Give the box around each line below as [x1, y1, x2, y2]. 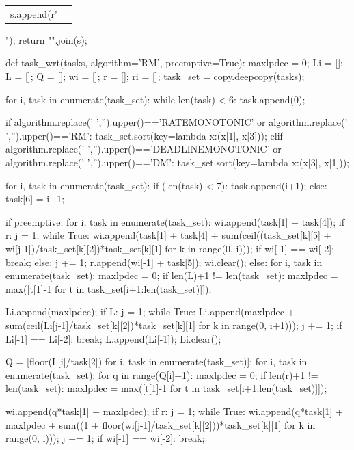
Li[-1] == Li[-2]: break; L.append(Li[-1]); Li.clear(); [5, 331, 221, 345]
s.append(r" [10, 6, 59, 21]
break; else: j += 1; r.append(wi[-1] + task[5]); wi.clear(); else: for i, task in [5, 254, 323, 269]
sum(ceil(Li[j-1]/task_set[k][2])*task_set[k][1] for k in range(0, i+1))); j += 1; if [5, 317, 342, 332]
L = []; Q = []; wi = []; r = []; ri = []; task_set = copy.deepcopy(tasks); [5, 69, 305, 83]
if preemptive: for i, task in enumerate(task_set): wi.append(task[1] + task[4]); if [5, 214, 344, 228]
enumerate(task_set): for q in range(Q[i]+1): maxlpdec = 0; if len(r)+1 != [5, 367, 318, 382]
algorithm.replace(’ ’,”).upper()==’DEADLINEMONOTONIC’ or [5, 142, 282, 156]
